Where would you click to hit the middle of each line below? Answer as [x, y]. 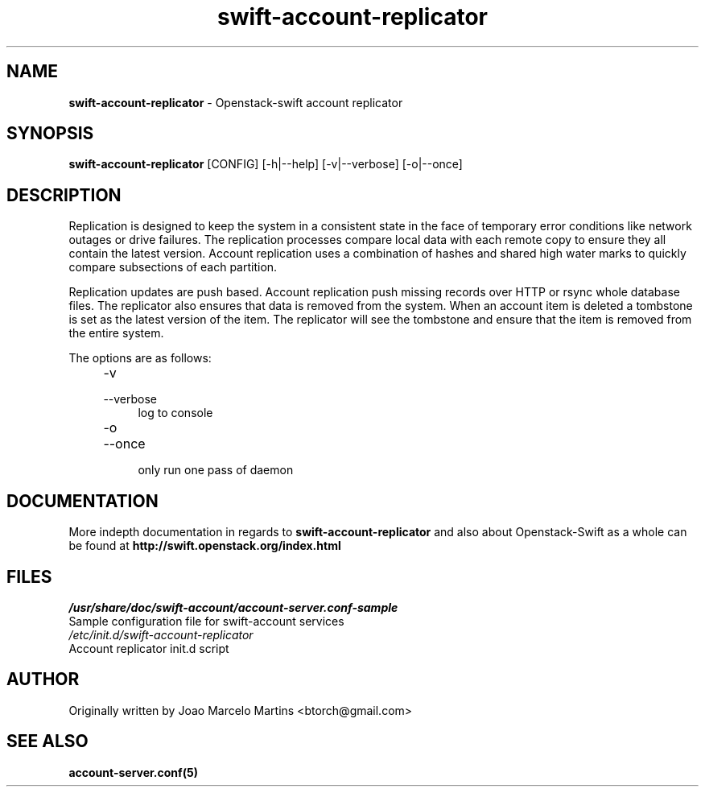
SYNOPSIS [50, 134]
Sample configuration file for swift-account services [206, 621]
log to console [175, 413]
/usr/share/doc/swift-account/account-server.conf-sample [233, 607]
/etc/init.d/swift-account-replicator [161, 634]
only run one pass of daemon [216, 470]
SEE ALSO [47, 741]
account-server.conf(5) [133, 772]
